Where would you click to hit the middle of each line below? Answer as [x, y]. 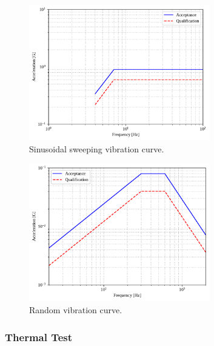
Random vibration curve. [76, 310]
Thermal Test [39, 337]
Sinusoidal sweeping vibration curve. [97, 148]
